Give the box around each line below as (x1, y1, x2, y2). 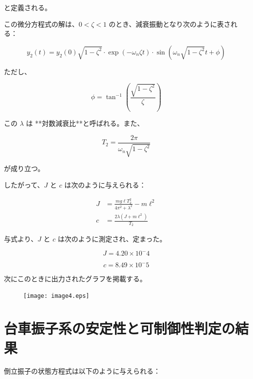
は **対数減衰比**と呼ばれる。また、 (26, 118, 144, 128)
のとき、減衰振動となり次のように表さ (109, 18, 231, 29)
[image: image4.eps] (23, 292, 90, 299)
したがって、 (4, 180, 44, 190)
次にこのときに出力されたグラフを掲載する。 (4, 274, 147, 283)
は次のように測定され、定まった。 (58, 234, 167, 244)
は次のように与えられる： (64, 180, 146, 190)
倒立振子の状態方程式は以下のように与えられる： (4, 365, 160, 376)
